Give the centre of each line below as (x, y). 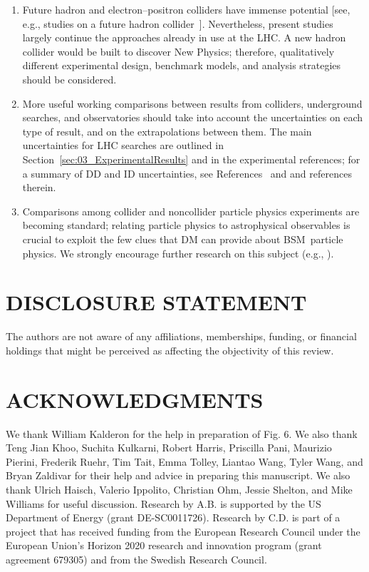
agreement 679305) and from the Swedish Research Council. (136, 559)
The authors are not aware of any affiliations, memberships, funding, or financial (181, 336)
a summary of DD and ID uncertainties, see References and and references (187, 173)
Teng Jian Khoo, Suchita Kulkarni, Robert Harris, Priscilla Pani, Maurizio (169, 448)
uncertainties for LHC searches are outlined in (123, 145)
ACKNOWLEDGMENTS (135, 399)
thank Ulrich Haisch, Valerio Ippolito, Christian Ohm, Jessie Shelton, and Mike (179, 489)
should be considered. (69, 79)
